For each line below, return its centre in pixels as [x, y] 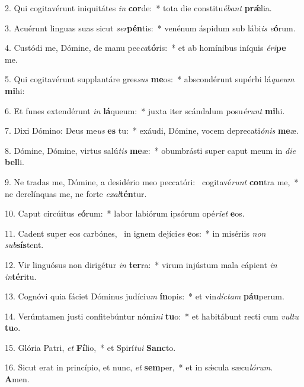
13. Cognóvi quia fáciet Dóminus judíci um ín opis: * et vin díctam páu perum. [145, 296]
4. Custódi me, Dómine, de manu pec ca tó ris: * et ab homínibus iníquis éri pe [145, 48]
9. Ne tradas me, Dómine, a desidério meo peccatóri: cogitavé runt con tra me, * [152, 181]
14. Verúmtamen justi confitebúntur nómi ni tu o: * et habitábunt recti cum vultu [152, 316]
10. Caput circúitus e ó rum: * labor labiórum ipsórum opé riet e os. [125, 213]
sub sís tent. [24, 245]
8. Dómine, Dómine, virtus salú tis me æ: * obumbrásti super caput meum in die [150, 150]
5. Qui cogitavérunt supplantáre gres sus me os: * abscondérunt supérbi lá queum [150, 79]
